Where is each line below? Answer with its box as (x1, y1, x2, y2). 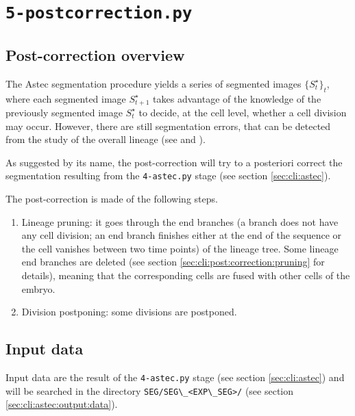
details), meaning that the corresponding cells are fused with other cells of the (21, 268, 350, 282)
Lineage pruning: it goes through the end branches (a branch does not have (21, 214, 339, 229)
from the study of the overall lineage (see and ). (5, 132, 206, 146)
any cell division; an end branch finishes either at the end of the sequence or (21, 228, 342, 242)
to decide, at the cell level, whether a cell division (138, 105, 347, 119)
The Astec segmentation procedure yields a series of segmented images (5, 76, 302, 90)
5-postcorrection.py (5, 3, 193, 23)
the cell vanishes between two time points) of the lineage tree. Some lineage (21, 241, 339, 255)
